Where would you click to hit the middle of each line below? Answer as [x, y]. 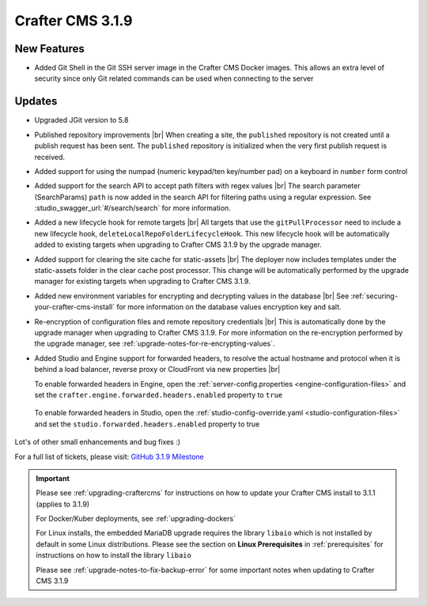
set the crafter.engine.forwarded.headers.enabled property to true [159, 395]
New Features [49, 49]
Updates [36, 102]
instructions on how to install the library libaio [113, 555]
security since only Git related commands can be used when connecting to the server [174, 78]
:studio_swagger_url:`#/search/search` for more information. [132, 208]
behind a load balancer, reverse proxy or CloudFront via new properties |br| [157, 369]
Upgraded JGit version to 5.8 [81, 120]
